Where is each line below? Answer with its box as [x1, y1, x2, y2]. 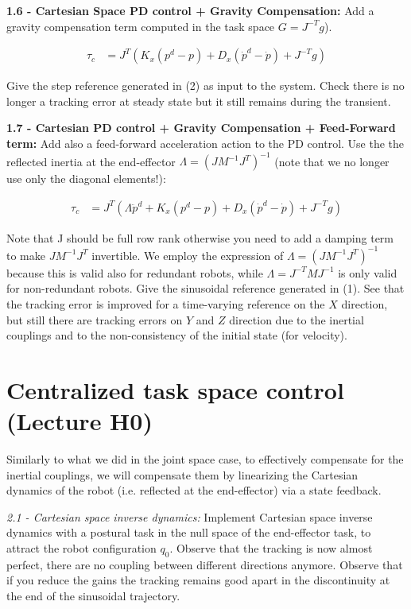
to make [6, 246, 45, 263]
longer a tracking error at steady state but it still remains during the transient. [6, 92, 391, 109]
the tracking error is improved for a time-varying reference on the [6, 296, 325, 312]
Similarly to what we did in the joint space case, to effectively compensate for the [6, 451, 404, 467]
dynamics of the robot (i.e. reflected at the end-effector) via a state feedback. [6, 482, 382, 498]
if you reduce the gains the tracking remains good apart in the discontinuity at [6, 572, 390, 588]
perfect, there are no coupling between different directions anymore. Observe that [6, 556, 403, 572]
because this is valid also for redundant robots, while [6, 264, 263, 281]
